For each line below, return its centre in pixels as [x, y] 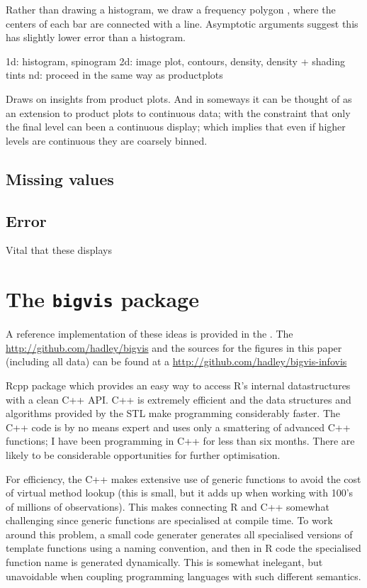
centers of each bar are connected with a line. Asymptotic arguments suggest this [182, 23]
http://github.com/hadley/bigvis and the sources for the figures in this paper [174, 347]
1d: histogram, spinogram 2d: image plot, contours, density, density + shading [175, 61]
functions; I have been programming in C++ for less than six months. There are [180, 441]
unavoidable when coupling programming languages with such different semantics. [183, 576]
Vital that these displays [59, 250]
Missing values [60, 178]
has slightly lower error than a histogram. [96, 37]
